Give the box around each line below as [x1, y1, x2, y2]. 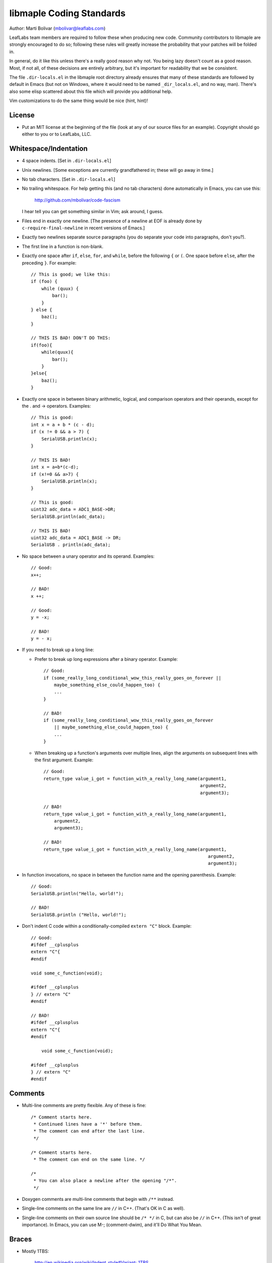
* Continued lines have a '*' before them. [33, 1122, 143, 1127]
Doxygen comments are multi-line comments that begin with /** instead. [22, 1196, 174, 1202]
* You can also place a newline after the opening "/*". [33, 1178, 177, 1184]
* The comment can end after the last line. [33, 1128, 146, 1134]
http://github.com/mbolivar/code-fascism [34, 197, 120, 203]
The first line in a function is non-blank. [22, 243, 103, 250]
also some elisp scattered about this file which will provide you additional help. [9, 88, 172, 94]
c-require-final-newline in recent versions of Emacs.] [22, 225, 145, 231]
